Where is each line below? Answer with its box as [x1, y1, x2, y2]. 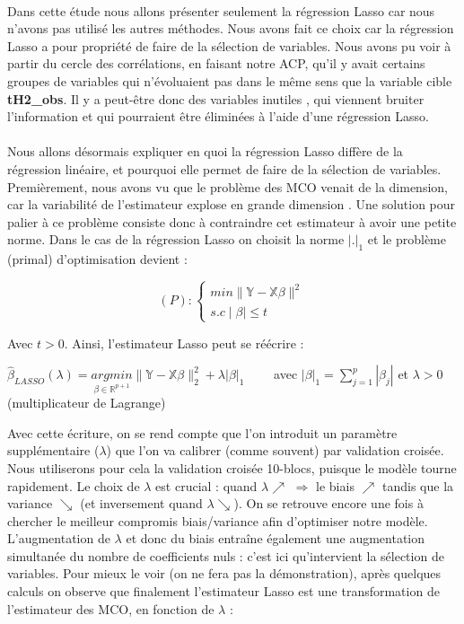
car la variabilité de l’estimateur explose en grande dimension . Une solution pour [7, 195, 456, 214]
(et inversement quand [80, 494, 203, 513]
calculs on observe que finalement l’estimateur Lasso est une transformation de [7, 582, 440, 601]
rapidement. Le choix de [7, 476, 140, 495]
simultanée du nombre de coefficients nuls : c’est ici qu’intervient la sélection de [7, 546, 444, 565]
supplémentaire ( [7, 441, 100, 460]
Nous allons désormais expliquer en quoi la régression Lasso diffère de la [7, 142, 403, 161]
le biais [316, 476, 355, 495]
